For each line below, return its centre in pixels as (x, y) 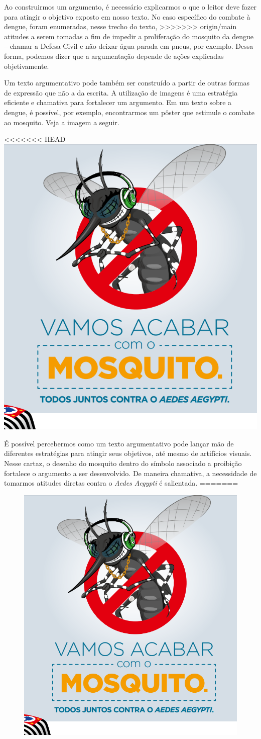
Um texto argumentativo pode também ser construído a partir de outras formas (127, 83)
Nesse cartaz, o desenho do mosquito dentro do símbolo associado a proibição (123, 463)
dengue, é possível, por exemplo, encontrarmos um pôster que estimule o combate (129, 112)
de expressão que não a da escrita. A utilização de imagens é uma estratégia (121, 92)
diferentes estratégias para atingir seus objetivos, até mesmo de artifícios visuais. (128, 453)
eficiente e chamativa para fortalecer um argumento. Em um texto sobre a (118, 102)
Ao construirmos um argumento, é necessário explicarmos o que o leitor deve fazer (130, 7)
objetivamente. (27, 66)
